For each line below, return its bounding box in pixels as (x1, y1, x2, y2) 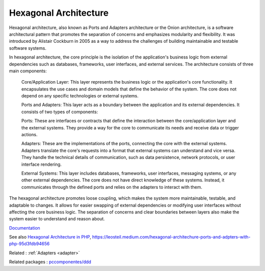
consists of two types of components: (21, 109, 98, 115)
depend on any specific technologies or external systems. (21, 93, 139, 99)
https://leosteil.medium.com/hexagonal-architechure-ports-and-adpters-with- (92, 234, 251, 240)
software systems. (9, 45, 47, 51)
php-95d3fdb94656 (9, 241, 50, 247)
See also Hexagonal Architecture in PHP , (9, 234, 91, 240)
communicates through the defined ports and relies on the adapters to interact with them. (21, 184, 202, 190)
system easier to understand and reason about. (9, 216, 105, 222)
